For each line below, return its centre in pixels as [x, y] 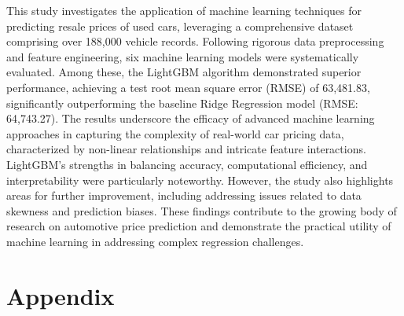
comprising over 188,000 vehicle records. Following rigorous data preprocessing [195, 41]
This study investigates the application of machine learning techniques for [184, 10]
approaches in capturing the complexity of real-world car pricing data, [175, 133]
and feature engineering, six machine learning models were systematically [183, 56]
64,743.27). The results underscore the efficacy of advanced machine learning [191, 118]
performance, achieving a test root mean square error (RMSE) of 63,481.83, [188, 87]
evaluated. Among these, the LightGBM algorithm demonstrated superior [184, 72]
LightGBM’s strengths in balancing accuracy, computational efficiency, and [187, 164]
